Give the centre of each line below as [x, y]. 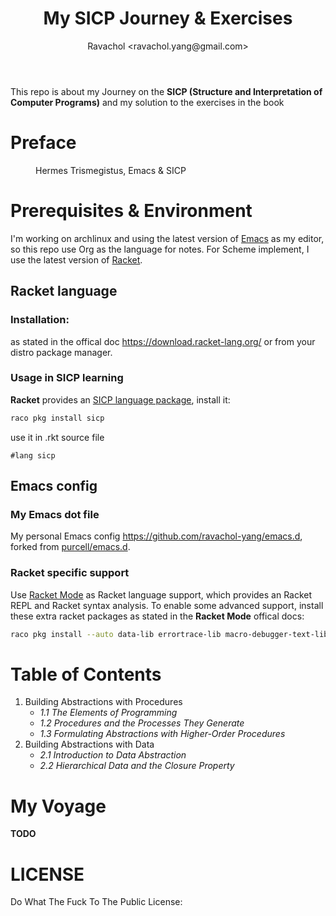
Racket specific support [70, 573]
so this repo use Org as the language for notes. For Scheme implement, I [160, 249]
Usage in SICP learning [67, 378]
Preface [43, 143]
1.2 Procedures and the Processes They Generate [142, 723]
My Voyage [58, 806]
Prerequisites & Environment [131, 211]
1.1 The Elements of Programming [108, 713]
